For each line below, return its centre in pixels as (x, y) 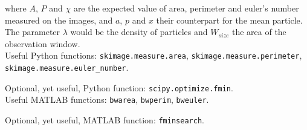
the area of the (259, 32)
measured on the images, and (59, 20)
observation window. (43, 43)
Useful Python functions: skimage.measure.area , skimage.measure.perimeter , (153, 55)
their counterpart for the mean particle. (229, 20)
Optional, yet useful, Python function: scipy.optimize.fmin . (119, 87)
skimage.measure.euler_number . (67, 67)
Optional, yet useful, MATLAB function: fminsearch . (105, 120)
